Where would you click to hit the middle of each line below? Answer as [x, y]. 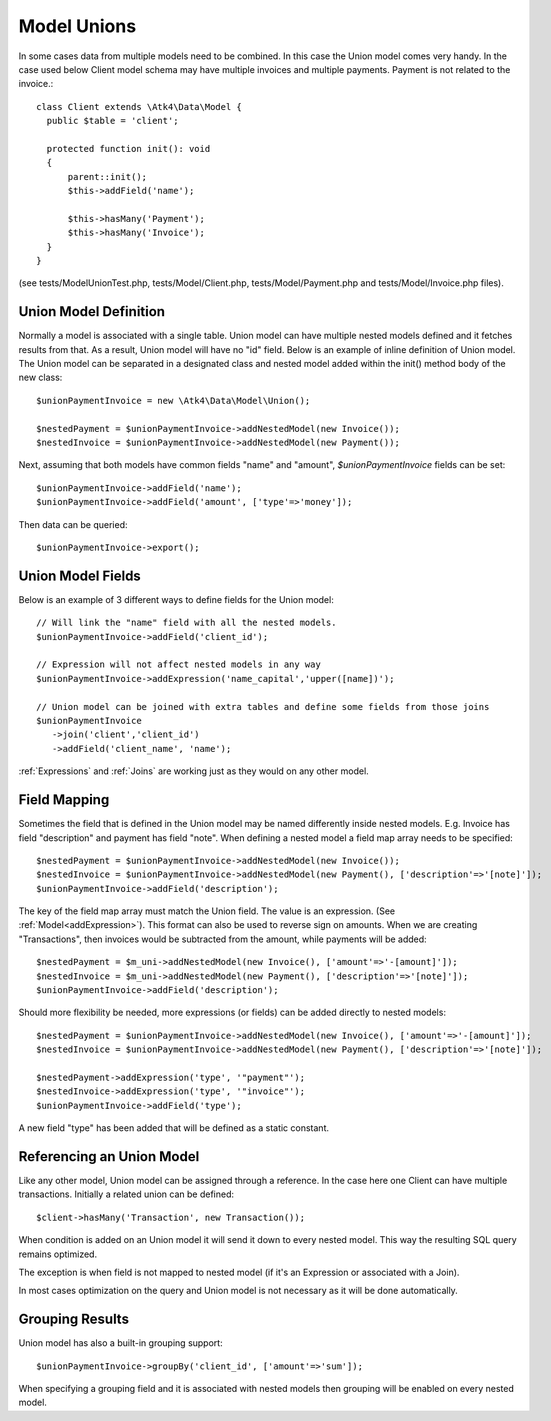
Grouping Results [74, 1319]
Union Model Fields [80, 575]
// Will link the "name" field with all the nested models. [186, 623]
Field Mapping [64, 800]
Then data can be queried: [73, 524]
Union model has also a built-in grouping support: [121, 1343]
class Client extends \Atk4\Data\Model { [139, 106]
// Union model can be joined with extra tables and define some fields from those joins [263, 706]
